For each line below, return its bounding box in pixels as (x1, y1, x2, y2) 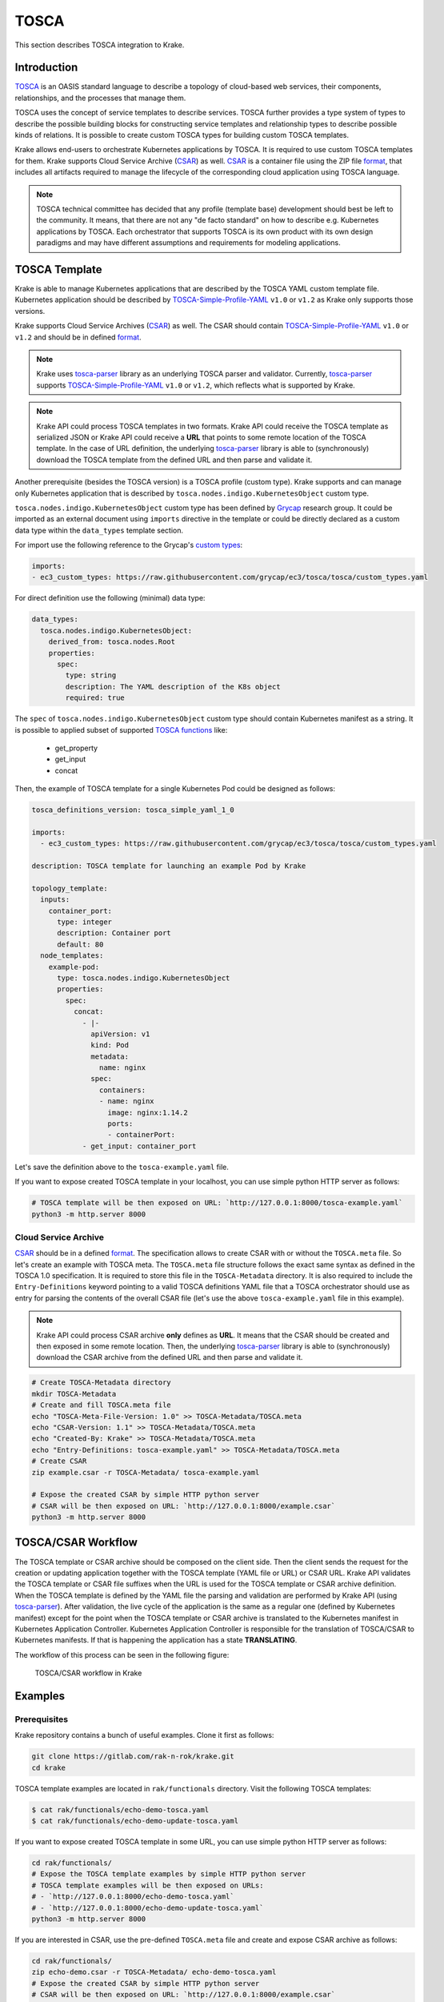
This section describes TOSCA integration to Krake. (14, 40, 185, 50)
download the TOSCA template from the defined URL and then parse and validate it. (36, 455, 313, 464)
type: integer (57, 917, 112, 927)
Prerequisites (14, 1714, 68, 1725)
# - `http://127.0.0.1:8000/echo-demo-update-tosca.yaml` (31, 1903, 264, 1912)
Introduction (14, 61, 78, 74)
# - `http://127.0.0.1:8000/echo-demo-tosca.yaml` (31, 1892, 235, 1901)
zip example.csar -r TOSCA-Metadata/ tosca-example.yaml (31, 1468, 260, 1477)
